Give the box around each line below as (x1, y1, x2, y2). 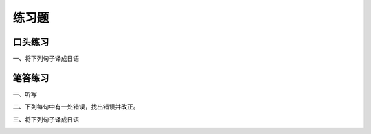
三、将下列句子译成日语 (12, 115, 79, 123)
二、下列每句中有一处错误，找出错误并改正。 (12, 103, 139, 111)
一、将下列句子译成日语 (12, 55, 79, 63)
